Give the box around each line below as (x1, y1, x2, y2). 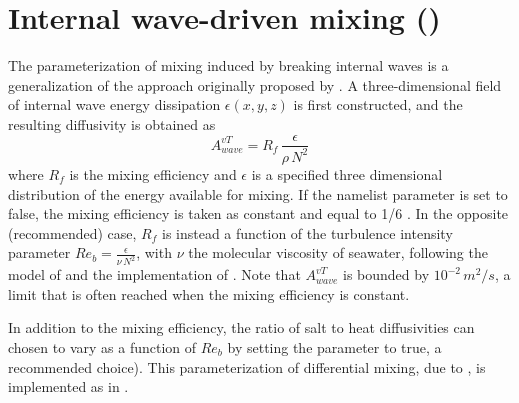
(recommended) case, (8, 222, 137, 243)
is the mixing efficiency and (69, 163, 237, 184)
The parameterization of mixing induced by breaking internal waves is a (8, 55, 449, 76)
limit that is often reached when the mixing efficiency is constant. (8, 283, 410, 304)
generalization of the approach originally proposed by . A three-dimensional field (8, 74, 502, 95)
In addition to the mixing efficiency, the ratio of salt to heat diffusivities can (8, 317, 475, 338)
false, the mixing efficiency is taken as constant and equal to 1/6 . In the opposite (8, 203, 509, 224)
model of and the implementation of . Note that (8, 264, 301, 285)
